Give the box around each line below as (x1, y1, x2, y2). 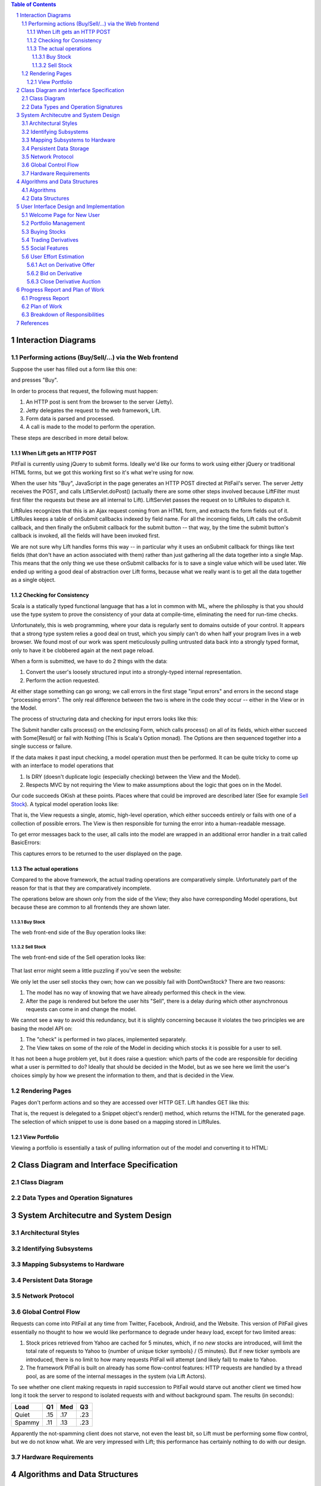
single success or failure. (11, 743, 73, 750)
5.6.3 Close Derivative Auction (27, 278, 101, 285)
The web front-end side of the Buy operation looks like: (11, 928, 147, 936)
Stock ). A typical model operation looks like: (11, 800, 119, 808)
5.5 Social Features (21, 244, 68, 252)
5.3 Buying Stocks (21, 228, 66, 235)
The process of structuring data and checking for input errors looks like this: (11, 715, 198, 722)
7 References (16, 319, 49, 326)
